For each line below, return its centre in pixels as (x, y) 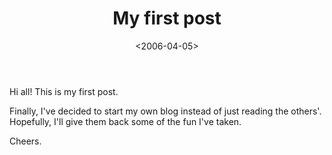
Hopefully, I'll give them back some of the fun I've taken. (125, 121)
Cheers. (25, 141)
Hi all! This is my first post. (64, 91)
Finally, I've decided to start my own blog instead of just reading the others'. (165, 111)
